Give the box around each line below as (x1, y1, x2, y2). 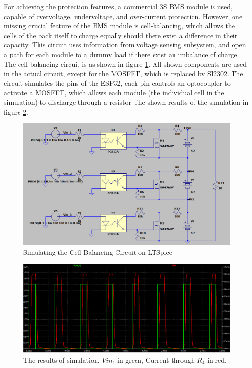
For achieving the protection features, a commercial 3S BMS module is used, (4, 1, 233, 11)
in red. (207, 354, 227, 365)
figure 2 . (4, 106, 28, 116)
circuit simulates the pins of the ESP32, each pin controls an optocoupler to (4, 77, 231, 88)
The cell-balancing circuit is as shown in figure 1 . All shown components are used (4, 58, 247, 69)
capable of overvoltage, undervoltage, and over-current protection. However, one (4, 11, 243, 21)
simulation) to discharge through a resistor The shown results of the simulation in (4, 97, 249, 107)
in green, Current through (117, 354, 195, 365)
